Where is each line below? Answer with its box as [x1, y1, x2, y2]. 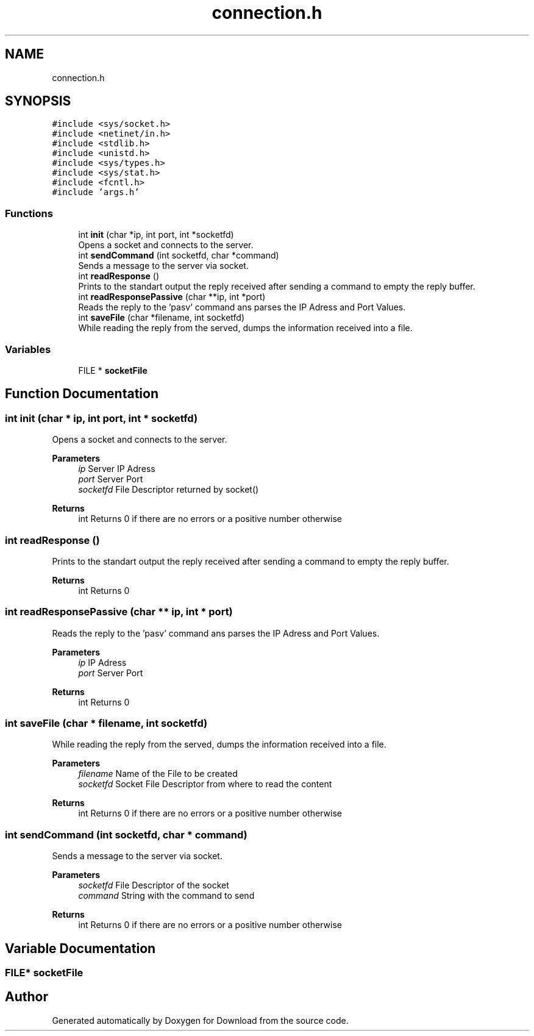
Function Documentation [5, 386, 158, 402]
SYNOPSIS [5, 93, 71, 109]
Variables [5, 343, 51, 355]
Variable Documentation [5, 940, 156, 956]
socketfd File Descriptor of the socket [78, 880, 229, 891]
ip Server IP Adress [78, 463, 155, 474]
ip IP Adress [78, 657, 127, 668]
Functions [5, 207, 53, 220]
